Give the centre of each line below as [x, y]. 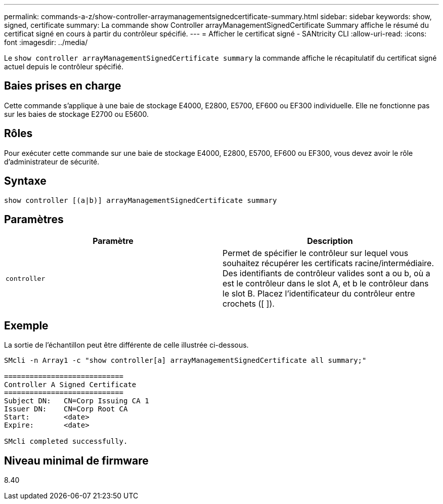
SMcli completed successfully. [66, 442]
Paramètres [34, 219]
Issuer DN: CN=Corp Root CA [66, 409]
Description [330, 241]
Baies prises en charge [63, 86]
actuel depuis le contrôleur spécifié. [64, 67]
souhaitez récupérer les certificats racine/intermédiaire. [328, 263]
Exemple [26, 325]
